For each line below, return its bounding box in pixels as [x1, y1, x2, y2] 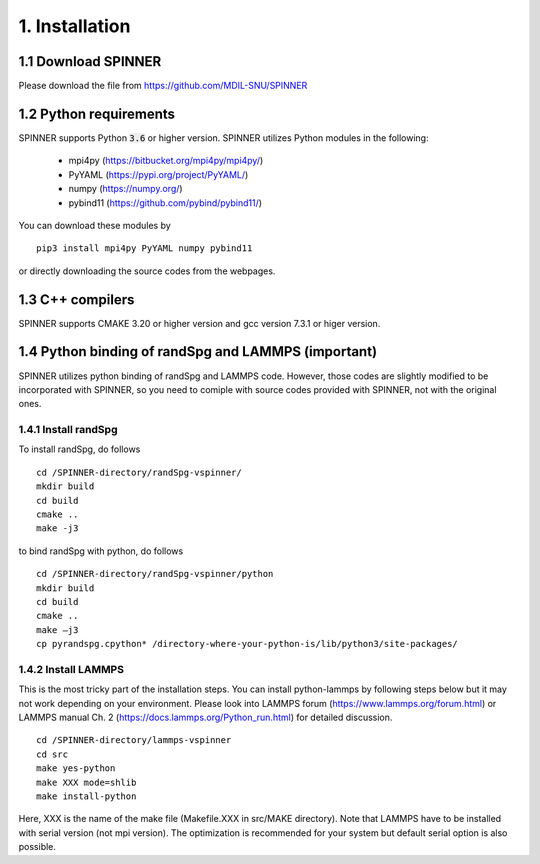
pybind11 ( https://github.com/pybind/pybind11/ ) [68, 196, 263, 209]
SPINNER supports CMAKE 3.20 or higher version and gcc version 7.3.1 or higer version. [18, 317, 381, 329]
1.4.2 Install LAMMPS [18, 662, 125, 676]
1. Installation [18, 15, 131, 37]
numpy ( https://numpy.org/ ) [68, 183, 184, 195]
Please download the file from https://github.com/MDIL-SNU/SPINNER [18, 80, 308, 92]
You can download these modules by [18, 219, 172, 231]
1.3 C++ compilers [18, 291, 135, 308]
